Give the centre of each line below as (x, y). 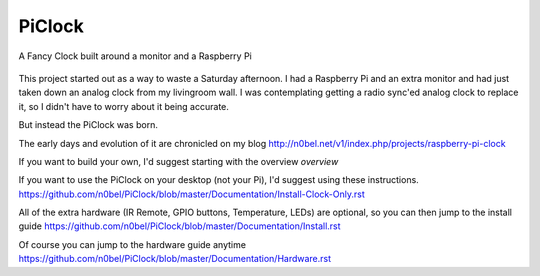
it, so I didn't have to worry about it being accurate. (124, 106)
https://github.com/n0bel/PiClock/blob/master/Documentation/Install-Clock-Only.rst (191, 194)
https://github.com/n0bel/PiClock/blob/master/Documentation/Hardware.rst (175, 259)
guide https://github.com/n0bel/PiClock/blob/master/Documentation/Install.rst (179, 226)
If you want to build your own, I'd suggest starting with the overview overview (178, 161)
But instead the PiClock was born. (88, 125)
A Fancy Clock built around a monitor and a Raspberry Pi (135, 56)
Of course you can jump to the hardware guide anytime (132, 244)
